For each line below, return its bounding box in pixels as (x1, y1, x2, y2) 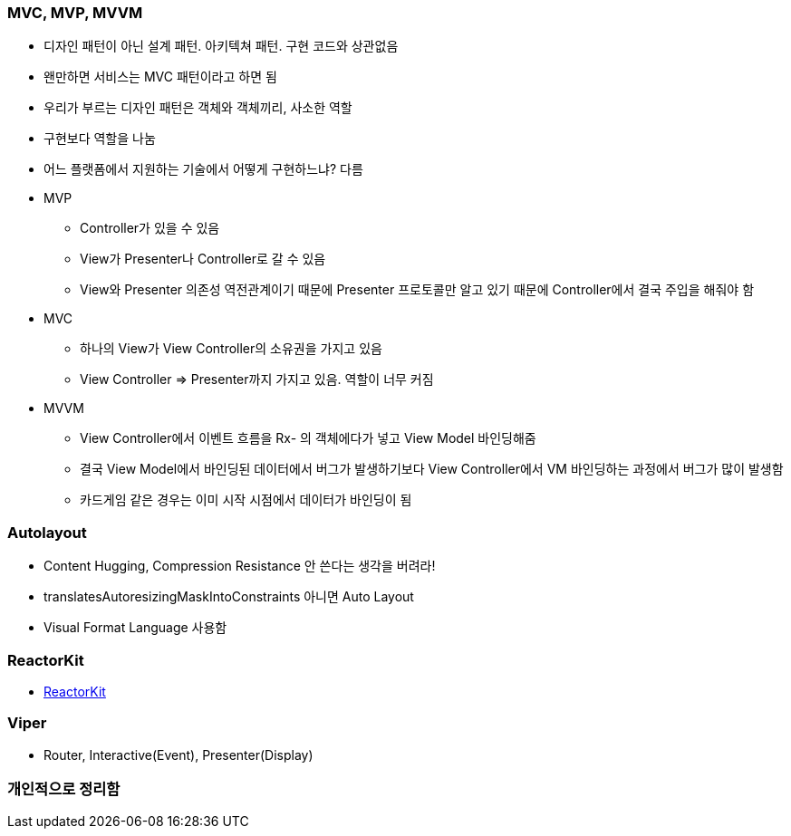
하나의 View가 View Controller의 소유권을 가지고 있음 (80, 341, 382, 357)
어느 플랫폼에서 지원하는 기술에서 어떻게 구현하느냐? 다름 (43, 161, 363, 178)
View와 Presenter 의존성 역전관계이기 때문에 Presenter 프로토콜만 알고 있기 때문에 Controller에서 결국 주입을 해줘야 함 (80, 282, 755, 298)
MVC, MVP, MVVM (7, 4, 143, 22)
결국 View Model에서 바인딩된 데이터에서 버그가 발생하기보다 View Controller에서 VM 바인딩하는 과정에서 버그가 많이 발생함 (80, 461, 784, 477)
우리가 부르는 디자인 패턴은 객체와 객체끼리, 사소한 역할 (43, 100, 352, 116)
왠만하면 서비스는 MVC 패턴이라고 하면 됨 (43, 69, 277, 85)
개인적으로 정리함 (7, 780, 121, 798)
